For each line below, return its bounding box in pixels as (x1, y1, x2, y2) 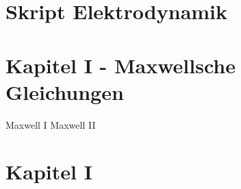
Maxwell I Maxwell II (5, 117, 96, 131)
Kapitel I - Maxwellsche (5, 51, 236, 79)
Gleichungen (5, 77, 124, 105)
